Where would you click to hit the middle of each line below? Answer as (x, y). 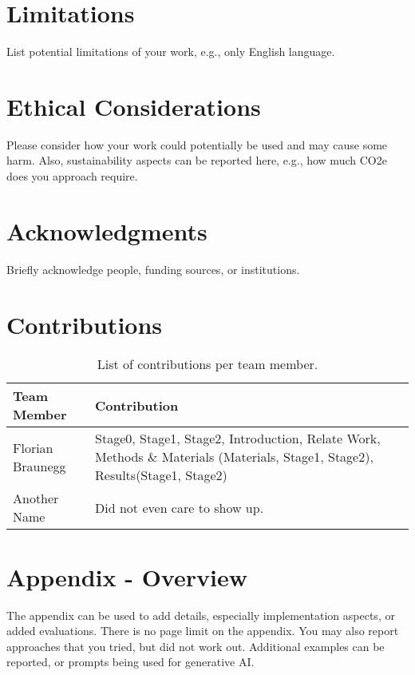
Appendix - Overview (127, 576)
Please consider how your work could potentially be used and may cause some (197, 144)
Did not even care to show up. (180, 507)
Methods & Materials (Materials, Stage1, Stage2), (234, 457)
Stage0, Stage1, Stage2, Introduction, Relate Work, (238, 439)
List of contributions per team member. (207, 364)
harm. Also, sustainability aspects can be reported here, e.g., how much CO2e (197, 160)
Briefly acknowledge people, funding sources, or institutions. (153, 269)
